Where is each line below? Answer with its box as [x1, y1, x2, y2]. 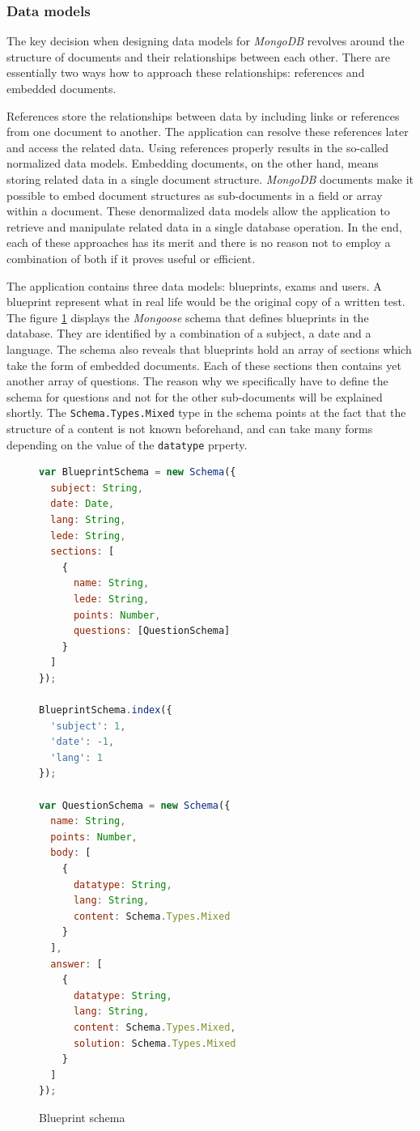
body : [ [50, 847, 91, 859]
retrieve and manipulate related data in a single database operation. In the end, [6, 218, 402, 235]
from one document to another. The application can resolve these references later [6, 123, 409, 140]
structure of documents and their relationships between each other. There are [6, 48, 390, 65]
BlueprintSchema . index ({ [39, 704, 172, 716]
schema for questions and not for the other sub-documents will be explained [6, 388, 383, 405]
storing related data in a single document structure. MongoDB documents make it [6, 170, 414, 187]
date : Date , [50, 498, 115, 510]
